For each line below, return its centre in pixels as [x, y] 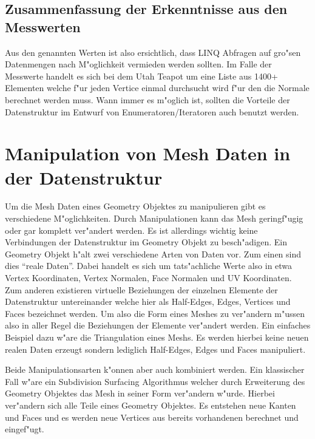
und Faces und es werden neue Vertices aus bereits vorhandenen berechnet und [152, 417]
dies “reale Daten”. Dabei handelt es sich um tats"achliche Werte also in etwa [149, 266]
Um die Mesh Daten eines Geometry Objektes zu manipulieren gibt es [135, 206]
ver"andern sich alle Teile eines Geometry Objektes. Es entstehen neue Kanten [151, 405]
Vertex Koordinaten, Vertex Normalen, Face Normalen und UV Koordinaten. [148, 278]
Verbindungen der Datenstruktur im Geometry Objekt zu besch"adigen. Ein [146, 242]
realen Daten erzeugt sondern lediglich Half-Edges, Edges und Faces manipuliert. [155, 349]
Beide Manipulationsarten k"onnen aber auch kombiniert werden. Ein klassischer [155, 369]
